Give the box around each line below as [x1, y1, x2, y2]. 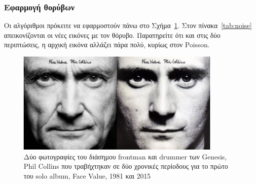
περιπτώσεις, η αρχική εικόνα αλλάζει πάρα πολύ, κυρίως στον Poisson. [4, 39, 210, 50]
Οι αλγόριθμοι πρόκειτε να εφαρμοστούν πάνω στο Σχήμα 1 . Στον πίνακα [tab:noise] [4, 20, 252, 31]
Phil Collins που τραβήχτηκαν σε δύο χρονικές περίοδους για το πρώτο [24, 161, 228, 171]
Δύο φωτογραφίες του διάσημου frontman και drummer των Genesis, [24, 151, 227, 161]
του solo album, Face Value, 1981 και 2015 [24, 170, 151, 181]
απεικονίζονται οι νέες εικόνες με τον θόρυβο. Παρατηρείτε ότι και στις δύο [4, 30, 220, 40]
